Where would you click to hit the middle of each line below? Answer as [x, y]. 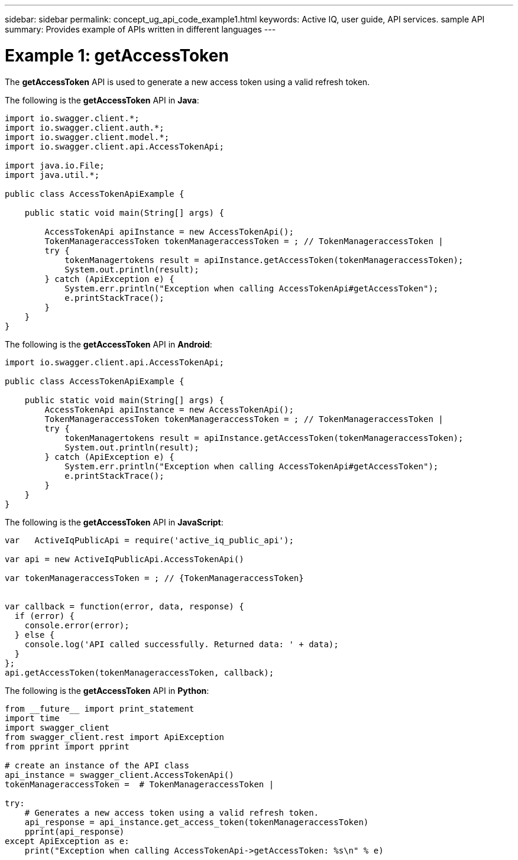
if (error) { [45, 616]
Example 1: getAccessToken [117, 55]
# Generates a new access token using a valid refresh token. [172, 812]
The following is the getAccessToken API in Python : [107, 690]
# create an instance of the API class [97, 765]
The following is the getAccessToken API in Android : [109, 344]
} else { [35, 635]
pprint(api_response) [75, 831]
